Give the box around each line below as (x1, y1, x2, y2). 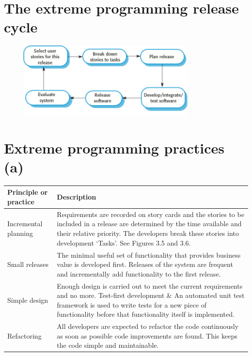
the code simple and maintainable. (57, 340, 159, 350)
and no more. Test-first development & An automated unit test (57, 290, 245, 300)
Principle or (7, 187, 48, 197)
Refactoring (7, 330, 42, 341)
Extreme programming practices (4, 138, 224, 157)
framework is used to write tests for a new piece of (57, 299, 207, 310)
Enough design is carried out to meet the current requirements (57, 280, 243, 291)
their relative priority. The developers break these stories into (57, 228, 239, 238)
